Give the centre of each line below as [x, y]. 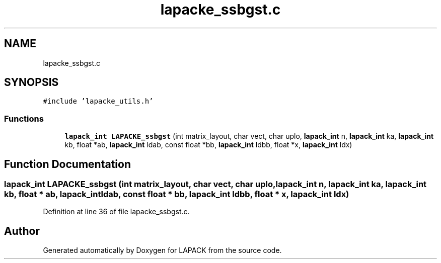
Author [22, 231]
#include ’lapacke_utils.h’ [98, 101]
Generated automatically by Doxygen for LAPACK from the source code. [162, 250]
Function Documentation [67, 164]
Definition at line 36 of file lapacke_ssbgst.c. [116, 212]
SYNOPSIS [31, 82]
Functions [24, 118]
